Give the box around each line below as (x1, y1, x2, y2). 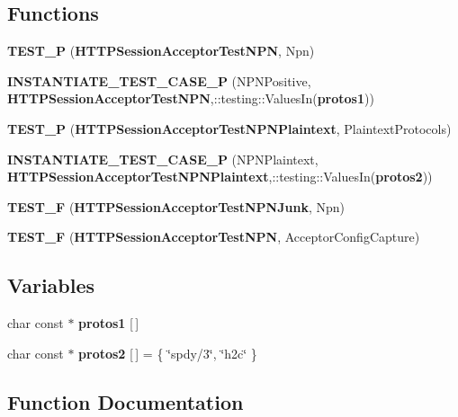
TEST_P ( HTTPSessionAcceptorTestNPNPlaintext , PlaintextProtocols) (7, 119, 452, 138)
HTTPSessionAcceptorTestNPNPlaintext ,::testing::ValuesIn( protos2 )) (7, 167, 433, 186)
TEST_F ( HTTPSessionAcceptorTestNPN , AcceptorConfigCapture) (7, 227, 420, 246)
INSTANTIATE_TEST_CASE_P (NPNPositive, (7, 71, 311, 90)
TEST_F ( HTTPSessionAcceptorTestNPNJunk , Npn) (7, 197, 345, 216)
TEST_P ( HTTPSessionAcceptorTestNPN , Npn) (7, 41, 315, 60)
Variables (7, 271, 95, 299)
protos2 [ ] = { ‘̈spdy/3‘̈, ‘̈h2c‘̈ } (78, 343, 257, 362)
